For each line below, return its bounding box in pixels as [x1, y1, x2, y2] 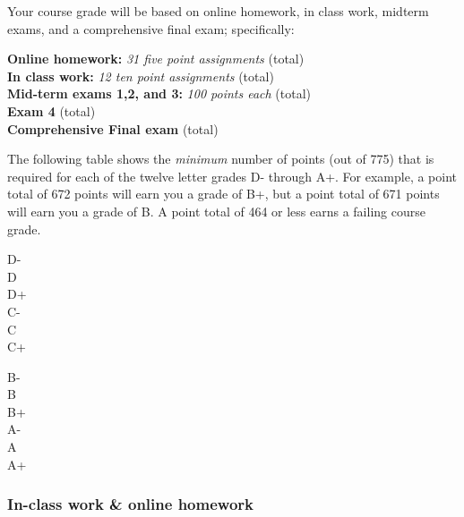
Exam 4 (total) [7, 101, 96, 120]
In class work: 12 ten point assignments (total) [7, 66, 274, 85]
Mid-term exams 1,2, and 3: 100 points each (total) [7, 84, 312, 103]
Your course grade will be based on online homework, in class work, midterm [7, 2, 429, 20]
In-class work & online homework [7, 493, 253, 515]
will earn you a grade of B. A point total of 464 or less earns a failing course [7, 201, 425, 220]
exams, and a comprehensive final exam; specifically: [7, 19, 295, 38]
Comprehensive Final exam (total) [7, 119, 219, 138]
